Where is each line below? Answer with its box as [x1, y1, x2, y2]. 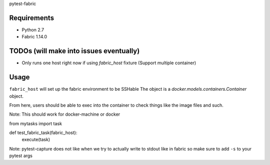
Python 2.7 [21, 26, 44, 32]
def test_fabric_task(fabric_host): [9, 130, 77, 136]
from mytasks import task [9, 120, 62, 127]
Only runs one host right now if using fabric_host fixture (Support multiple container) [21, 60, 196, 66]
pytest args [9, 153, 32, 159]
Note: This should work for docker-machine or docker [9, 111, 120, 117]
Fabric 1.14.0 [21, 34, 47, 40]
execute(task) [21, 137, 50, 143]
